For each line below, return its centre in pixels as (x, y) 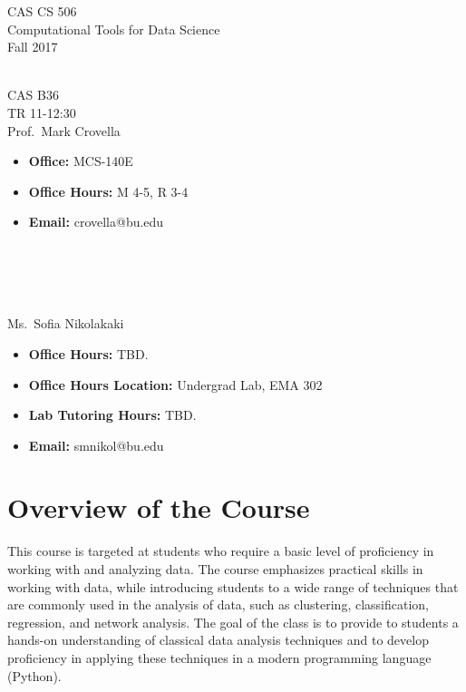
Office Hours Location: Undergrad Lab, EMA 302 (175, 384)
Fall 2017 (33, 47)
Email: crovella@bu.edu (96, 222)
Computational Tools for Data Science (114, 29)
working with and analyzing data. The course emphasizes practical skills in (215, 569)
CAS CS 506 (42, 11)
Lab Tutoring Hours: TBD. (112, 415)
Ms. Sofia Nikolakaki (66, 323)
